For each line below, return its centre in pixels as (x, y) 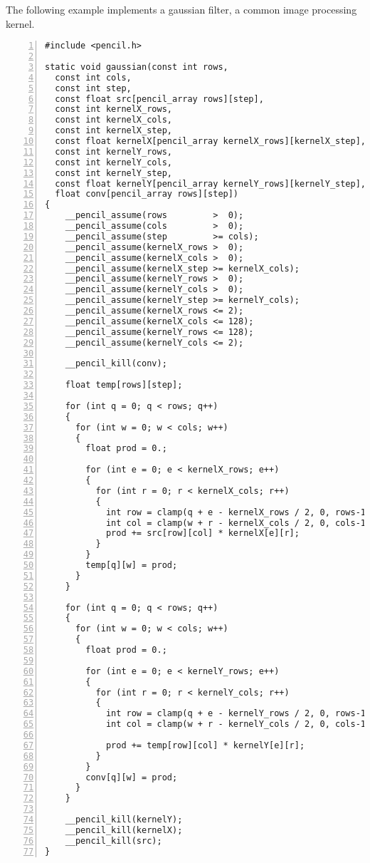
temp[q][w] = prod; (132, 565)
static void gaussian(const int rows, (137, 67)
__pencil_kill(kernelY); (124, 820)
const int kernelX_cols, (113, 120)
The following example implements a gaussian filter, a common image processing (181, 9)
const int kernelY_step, (113, 173)
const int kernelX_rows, (113, 109)
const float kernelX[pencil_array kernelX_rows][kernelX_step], (211, 141)
